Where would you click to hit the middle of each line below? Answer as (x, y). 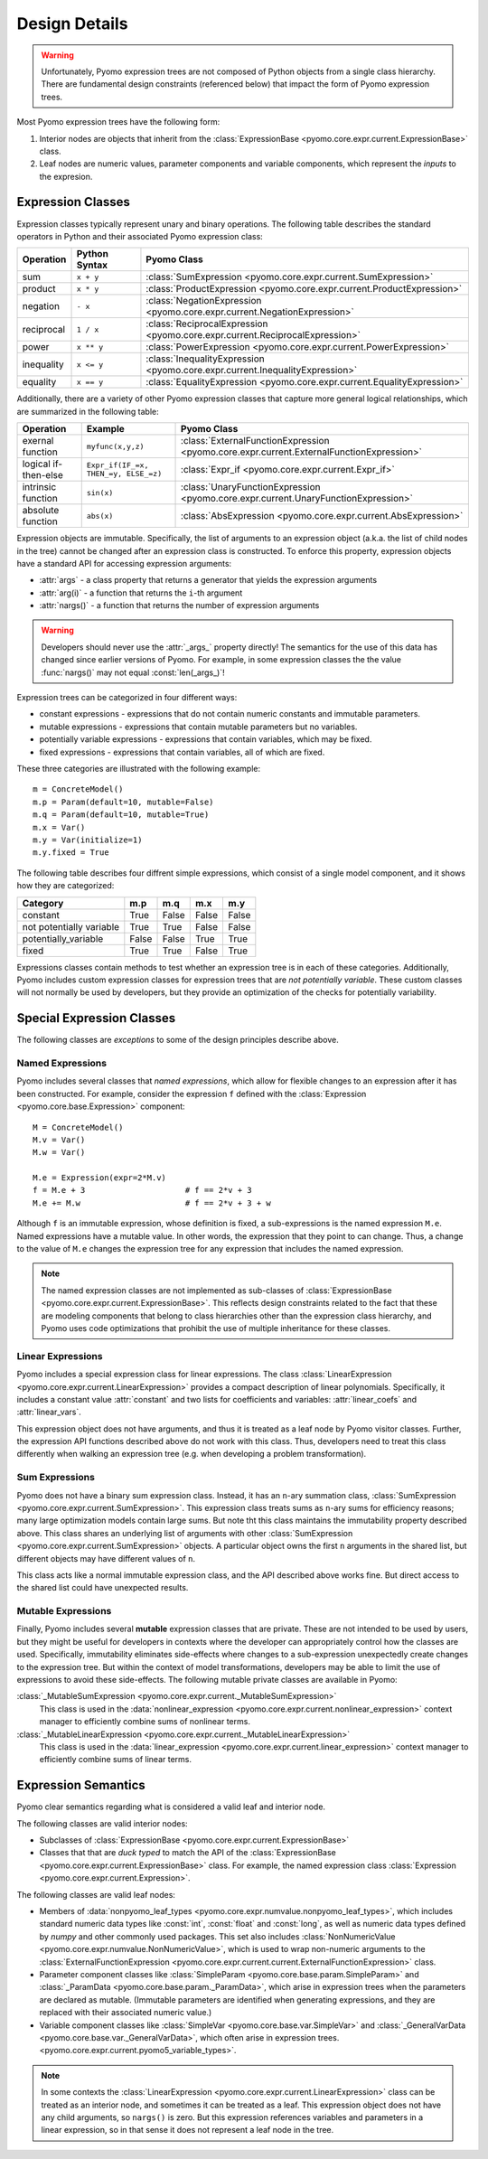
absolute (41, 511)
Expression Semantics (81, 1785)
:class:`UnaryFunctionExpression (251, 487)
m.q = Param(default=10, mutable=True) (121, 815)
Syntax (92, 265)
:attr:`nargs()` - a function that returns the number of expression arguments (179, 605)
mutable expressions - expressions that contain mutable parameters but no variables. (198, 727)
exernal (38, 441)
